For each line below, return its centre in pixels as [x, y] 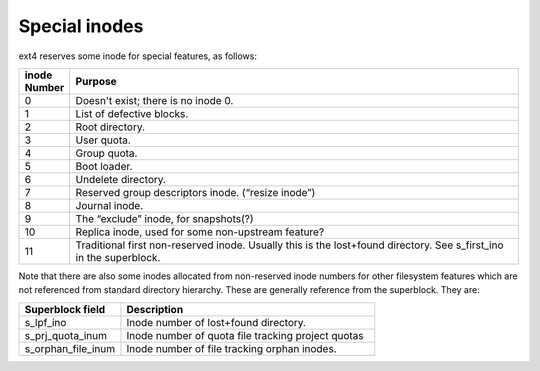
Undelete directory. [121, 179]
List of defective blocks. [132, 113]
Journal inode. [109, 205]
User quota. [103, 140]
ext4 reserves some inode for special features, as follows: [137, 56]
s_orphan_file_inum [69, 348]
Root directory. [110, 127]
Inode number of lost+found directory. [216, 322]
